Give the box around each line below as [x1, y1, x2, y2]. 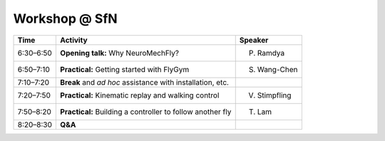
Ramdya [257, 48, 285, 58]
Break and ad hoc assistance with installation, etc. [60, 77, 230, 87]
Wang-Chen [257, 64, 298, 74]
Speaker [239, 35, 269, 45]
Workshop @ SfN [13, 11, 118, 26]
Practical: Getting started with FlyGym [60, 64, 190, 74]
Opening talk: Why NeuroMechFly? [60, 48, 180, 58]
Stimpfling [257, 90, 292, 100]
